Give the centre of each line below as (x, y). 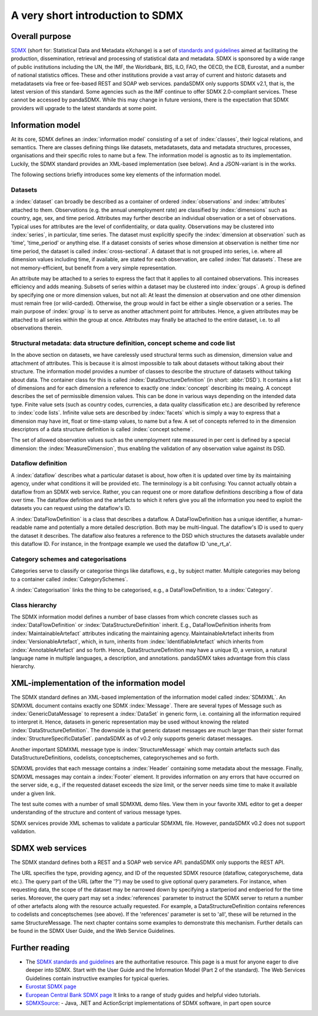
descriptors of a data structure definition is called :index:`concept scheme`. (102, 429)
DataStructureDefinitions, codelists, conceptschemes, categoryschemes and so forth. (115, 758)
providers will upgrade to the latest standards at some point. (84, 108)
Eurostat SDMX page (51, 987)
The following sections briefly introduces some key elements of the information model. (116, 175)
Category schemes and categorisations (69, 559)
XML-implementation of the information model (98, 683)
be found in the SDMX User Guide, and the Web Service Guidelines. (93, 931)
